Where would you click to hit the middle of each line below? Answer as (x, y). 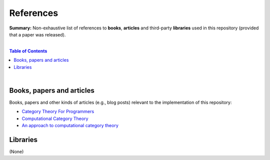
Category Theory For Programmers (58, 112)
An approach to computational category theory (70, 125)
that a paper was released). (37, 34)
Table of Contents (28, 51)
